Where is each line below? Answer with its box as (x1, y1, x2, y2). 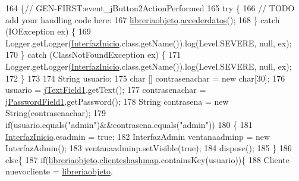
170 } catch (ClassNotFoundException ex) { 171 (5, 48, 181, 61)
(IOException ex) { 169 (5, 25, 91, 38)
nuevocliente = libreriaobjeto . (5, 165, 113, 177)
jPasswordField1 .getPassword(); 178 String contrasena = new (5, 95, 229, 107)
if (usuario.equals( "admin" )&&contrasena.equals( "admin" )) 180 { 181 (5, 118, 253, 130)
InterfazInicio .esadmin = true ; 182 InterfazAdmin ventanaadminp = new (5, 130, 270, 142)
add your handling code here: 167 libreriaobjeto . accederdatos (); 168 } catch (5, 13, 280, 26)
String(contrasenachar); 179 (5, 107, 106, 119)
